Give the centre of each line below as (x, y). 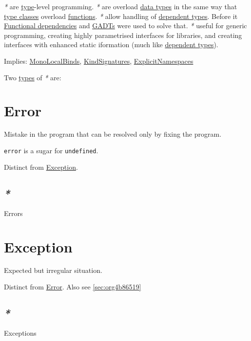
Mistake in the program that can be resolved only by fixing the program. (113, 134)
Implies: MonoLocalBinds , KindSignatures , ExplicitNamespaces (99, 61)
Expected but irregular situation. (53, 270)
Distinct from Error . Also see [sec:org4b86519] (73, 286)
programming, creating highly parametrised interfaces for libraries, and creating (123, 35)
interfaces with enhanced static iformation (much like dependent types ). (111, 45)
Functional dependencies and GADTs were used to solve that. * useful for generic (125, 26)
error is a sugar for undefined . (51, 150)
